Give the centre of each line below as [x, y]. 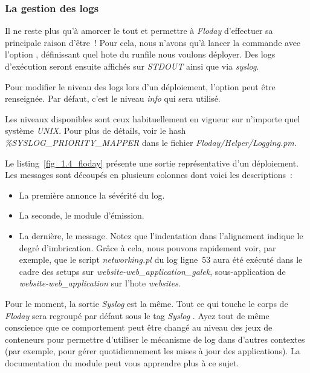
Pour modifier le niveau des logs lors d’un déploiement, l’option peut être [140, 86]
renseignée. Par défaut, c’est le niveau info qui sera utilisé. [113, 98]
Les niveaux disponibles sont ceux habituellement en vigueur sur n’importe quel [153, 118]
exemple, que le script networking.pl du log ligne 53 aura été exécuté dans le [161, 259]
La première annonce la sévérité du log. [92, 195]
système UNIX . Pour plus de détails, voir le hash [95, 130]
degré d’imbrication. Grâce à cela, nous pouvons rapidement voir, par [147, 247]
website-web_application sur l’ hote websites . [100, 283]
